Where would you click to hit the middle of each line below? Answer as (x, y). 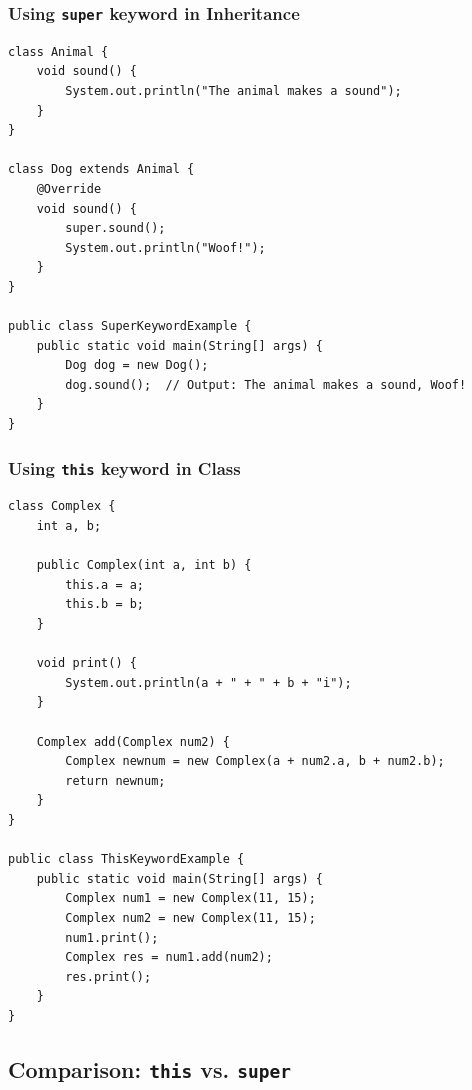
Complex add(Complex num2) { (133, 741)
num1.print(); (112, 937)
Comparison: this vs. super (150, 1068)
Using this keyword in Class (124, 467)
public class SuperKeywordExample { (130, 326)
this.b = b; (105, 604)
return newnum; (115, 780)
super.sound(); (115, 228)
